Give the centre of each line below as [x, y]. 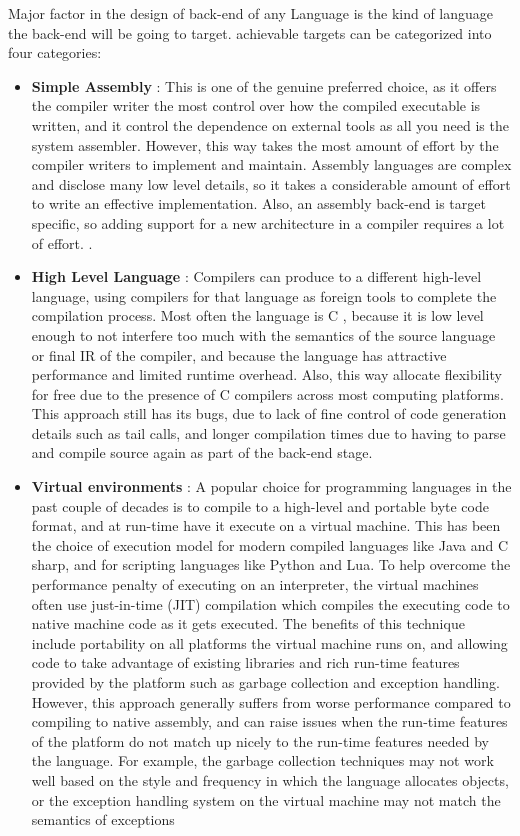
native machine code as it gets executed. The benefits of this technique [248, 623]
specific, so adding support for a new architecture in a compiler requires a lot [268, 222]
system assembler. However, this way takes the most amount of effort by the [265, 144]
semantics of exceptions [103, 819]
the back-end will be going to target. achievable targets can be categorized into [250, 32]
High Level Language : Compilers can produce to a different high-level [256, 276]
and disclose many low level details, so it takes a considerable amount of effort [271, 183]
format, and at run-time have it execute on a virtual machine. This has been [266, 525]
